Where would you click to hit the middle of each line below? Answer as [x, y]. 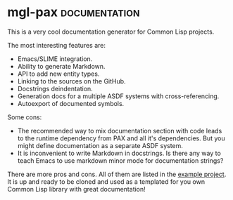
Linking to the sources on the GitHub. [71, 81]
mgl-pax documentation [74, 12]
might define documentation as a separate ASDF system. [100, 145]
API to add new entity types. [58, 74]
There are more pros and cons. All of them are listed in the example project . [117, 174]
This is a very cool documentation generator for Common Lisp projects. [111, 32]
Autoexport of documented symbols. [71, 103]
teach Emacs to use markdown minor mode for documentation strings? [120, 160]
